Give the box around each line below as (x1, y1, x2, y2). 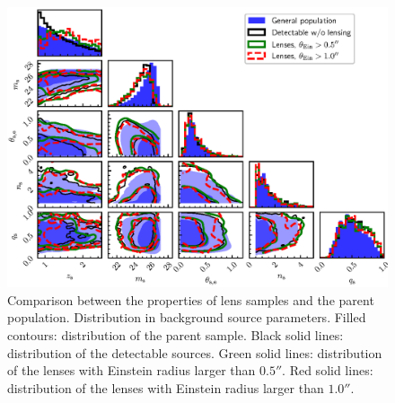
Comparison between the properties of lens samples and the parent (7, 290, 374, 309)
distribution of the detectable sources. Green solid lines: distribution (7, 343, 382, 362)
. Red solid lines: (282, 361, 373, 380)
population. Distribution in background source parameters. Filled (7, 308, 366, 327)
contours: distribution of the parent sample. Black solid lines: (7, 325, 344, 344)
